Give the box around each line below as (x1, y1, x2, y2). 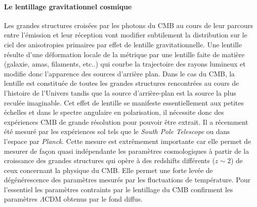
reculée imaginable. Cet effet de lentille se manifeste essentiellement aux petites (4, 97, 244, 107)
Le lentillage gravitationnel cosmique (4, 1, 132, 11)
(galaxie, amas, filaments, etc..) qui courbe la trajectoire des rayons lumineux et (4, 59, 246, 69)
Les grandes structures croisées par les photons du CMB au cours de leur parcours (4, 20, 253, 30)
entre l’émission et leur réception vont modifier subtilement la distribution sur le (4, 30, 248, 40)
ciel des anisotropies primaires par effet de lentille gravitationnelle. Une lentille (4, 39, 242, 49)
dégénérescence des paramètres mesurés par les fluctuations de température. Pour (4, 174, 251, 185)
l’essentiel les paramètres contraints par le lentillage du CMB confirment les (4, 184, 233, 194)
